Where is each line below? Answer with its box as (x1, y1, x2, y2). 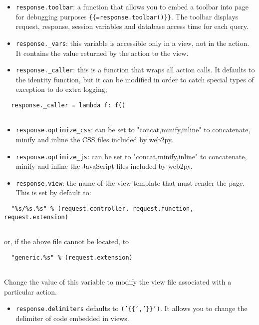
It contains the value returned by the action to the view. (15, 47, 189, 58)
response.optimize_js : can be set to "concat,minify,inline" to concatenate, (15, 151, 247, 161)
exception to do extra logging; (15, 84, 107, 94)
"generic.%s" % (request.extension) (11, 254, 133, 261)
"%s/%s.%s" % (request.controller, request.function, (11, 205, 194, 213)
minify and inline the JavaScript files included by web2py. (15, 161, 193, 171)
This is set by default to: (15, 187, 91, 198)
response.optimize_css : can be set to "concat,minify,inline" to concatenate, (15, 124, 251, 135)
